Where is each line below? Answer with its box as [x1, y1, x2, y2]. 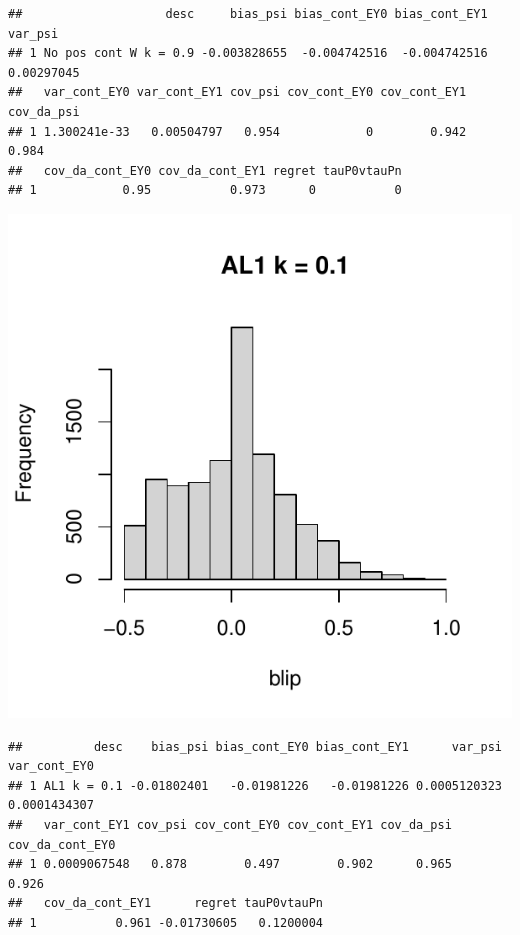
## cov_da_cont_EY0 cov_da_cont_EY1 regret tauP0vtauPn [8, 163, 402, 178]
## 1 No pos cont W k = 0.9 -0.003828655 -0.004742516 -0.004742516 [8, 46, 488, 61]
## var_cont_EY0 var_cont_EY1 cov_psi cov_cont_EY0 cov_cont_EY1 [8, 85, 467, 100]
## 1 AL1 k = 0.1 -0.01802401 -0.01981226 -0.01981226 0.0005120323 [8, 778, 502, 793]
